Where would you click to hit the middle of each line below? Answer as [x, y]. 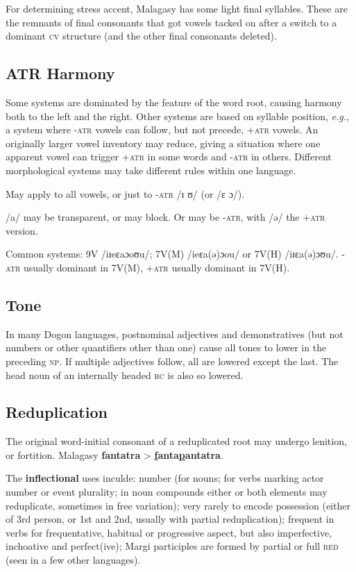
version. [22, 230]
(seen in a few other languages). [73, 560]
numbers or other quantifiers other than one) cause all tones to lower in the [166, 347]
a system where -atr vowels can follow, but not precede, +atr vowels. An [162, 129]
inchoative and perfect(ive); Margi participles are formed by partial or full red [172, 546]
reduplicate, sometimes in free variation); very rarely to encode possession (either [178, 505]
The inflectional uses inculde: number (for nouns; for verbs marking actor [165, 478]
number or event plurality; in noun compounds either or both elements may [167, 492]
